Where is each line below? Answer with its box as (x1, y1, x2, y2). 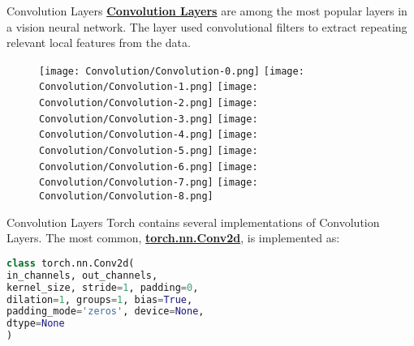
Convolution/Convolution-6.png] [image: (39, 160, 258, 173)
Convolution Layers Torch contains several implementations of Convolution (6, 213, 380, 230)
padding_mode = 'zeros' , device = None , (6, 305, 205, 318)
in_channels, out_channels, (6, 269, 158, 281)
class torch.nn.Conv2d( (6, 257, 135, 269)
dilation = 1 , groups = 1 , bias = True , (6, 293, 193, 305)
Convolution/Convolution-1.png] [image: (39, 81, 258, 93)
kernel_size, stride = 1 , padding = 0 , (6, 281, 199, 293)
